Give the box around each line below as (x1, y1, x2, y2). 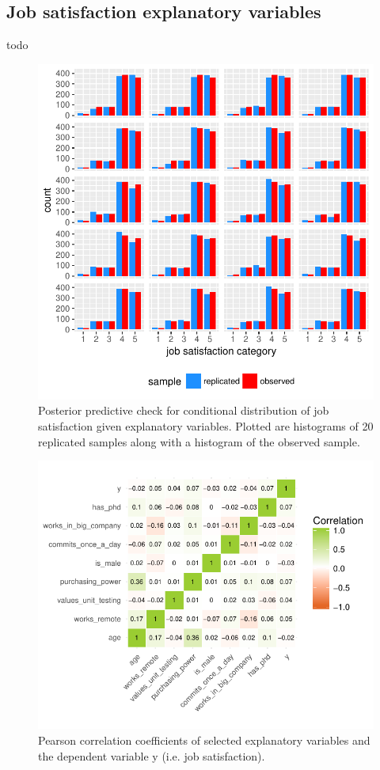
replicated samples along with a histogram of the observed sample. (38, 433, 360, 449)
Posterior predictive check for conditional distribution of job (38, 402, 329, 419)
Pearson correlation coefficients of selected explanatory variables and (38, 731, 370, 748)
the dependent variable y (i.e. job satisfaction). (38, 747, 265, 764)
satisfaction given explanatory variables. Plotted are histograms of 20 (38, 417, 374, 434)
